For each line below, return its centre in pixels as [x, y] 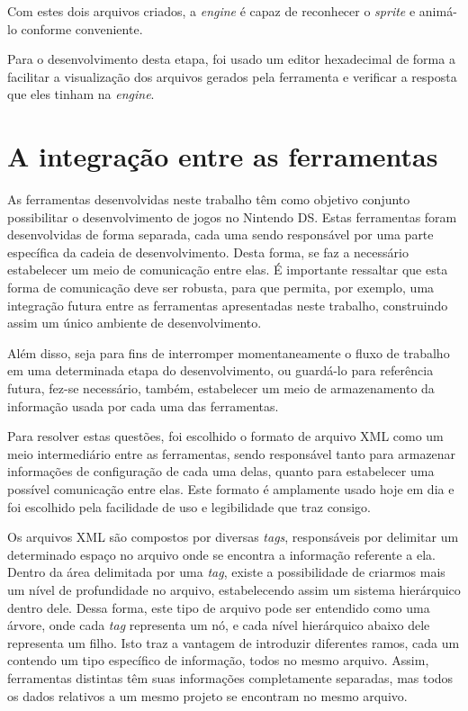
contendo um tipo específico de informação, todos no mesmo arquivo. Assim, [218, 660]
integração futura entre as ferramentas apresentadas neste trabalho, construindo [228, 305]
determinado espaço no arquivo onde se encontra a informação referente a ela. [221, 554]
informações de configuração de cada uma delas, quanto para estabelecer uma [221, 471]
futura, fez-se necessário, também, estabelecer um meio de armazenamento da [221, 388]
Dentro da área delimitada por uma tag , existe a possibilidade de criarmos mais [226, 572]
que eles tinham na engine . [81, 94]
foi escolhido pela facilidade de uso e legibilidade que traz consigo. [189, 506]
